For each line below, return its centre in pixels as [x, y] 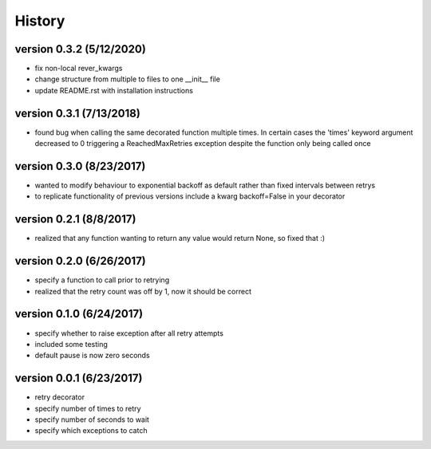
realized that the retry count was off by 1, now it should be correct [143, 291]
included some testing [71, 344]
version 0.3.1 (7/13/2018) [78, 113]
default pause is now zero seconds [93, 356]
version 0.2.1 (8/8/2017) [75, 219]
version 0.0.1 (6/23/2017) [79, 378]
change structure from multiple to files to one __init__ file [128, 79]
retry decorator [60, 397]
